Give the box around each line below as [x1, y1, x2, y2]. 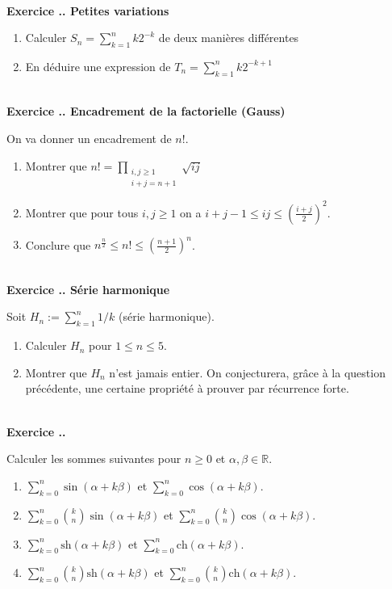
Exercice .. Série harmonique [6, 280, 170, 297]
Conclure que [25, 236, 91, 253]
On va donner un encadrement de [6, 129, 172, 146]
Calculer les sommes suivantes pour [6, 450, 181, 467]
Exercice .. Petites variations [6, 2, 169, 19]
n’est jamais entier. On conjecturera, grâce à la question [109, 364, 386, 381]
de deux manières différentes [158, 29, 299, 46]
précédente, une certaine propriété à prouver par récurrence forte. [25, 380, 349, 397]
